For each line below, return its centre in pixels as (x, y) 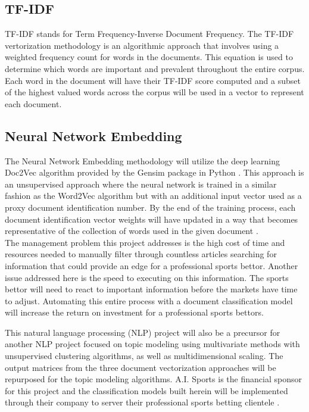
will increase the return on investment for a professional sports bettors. (134, 312)
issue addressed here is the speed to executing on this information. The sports (147, 277)
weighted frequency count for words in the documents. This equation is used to (149, 57)
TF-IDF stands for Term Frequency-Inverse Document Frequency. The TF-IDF (149, 34)
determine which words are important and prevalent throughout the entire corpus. (155, 68)
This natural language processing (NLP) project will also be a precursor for (143, 332)
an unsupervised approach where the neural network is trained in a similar (141, 184)
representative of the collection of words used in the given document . (132, 231)
